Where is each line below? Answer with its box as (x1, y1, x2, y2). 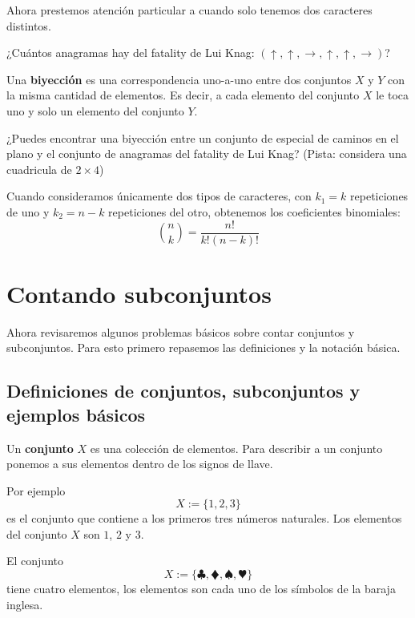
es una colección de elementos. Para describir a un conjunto (90, 439, 383, 456)
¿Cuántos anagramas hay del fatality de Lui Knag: (6, 44, 255, 61)
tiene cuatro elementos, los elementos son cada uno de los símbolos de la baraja (6, 580, 396, 597)
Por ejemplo (6, 482, 66, 499)
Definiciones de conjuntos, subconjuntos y (6, 378, 361, 403)
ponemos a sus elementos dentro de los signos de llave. (6, 455, 273, 472)
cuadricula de (6, 160, 72, 177)
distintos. (6, 17, 51, 34)
